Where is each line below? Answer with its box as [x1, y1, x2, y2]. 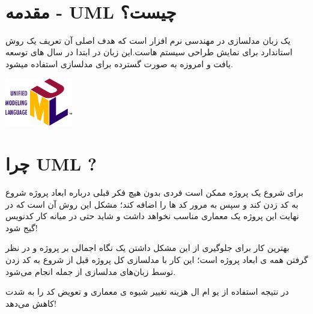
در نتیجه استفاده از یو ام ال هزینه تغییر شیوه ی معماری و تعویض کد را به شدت [5, 285, 289, 298]
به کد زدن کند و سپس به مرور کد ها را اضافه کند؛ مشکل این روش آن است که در [5, 198, 299, 210]
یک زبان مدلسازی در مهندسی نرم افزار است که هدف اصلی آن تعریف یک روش [5, 34, 291, 46]
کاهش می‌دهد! [5, 297, 56, 309]
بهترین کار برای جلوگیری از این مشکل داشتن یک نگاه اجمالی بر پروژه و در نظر [5, 241, 290, 254]
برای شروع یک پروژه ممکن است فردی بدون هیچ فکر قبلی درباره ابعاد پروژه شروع [5, 186, 303, 199]
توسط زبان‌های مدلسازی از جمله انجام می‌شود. [5, 265, 176, 277]
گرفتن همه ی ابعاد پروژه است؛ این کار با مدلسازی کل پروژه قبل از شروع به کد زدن [5, 253, 308, 265]
